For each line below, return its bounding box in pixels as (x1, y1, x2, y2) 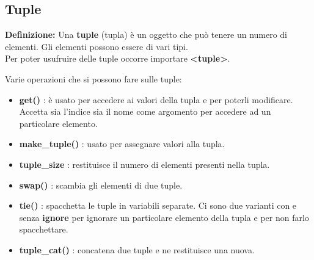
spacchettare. (19, 223, 68, 236)
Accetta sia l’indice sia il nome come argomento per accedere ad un (19, 105, 271, 118)
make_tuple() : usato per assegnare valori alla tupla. (19, 137, 225, 150)
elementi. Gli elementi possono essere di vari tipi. (5, 40, 188, 52)
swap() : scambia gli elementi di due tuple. (19, 178, 183, 191)
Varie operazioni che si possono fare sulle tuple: (5, 72, 182, 85)
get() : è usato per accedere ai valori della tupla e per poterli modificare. (19, 93, 293, 106)
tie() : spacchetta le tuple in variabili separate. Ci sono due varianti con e (19, 199, 297, 212)
